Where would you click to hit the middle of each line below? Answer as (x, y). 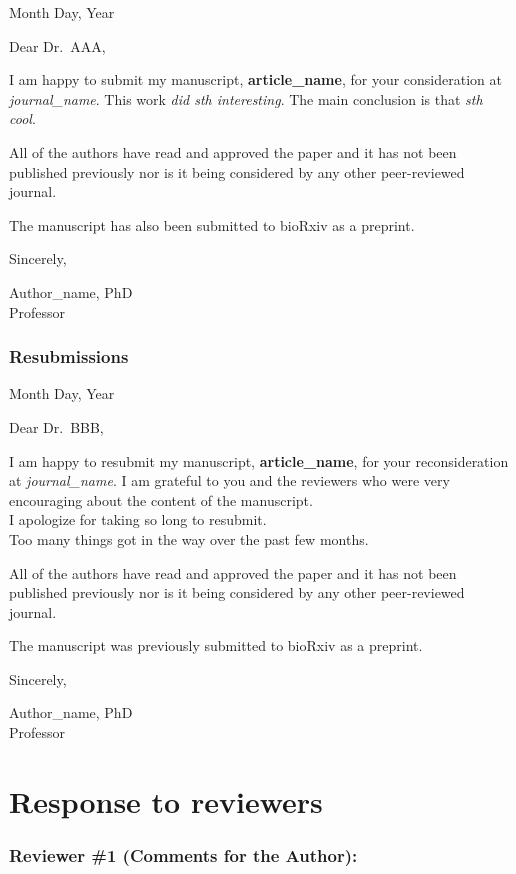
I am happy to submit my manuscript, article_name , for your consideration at (255, 79)
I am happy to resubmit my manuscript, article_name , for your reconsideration (259, 460)
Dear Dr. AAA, (57, 45)
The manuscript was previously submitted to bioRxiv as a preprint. (216, 645)
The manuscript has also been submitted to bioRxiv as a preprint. (212, 224)
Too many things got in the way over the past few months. (189, 538)
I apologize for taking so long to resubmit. (138, 519)
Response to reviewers (166, 800)
